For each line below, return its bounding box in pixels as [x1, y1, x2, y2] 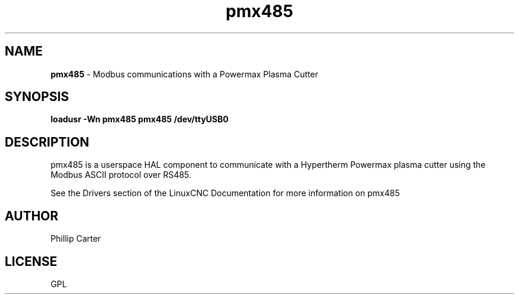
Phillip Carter [50, 233, 101, 244]
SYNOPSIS [5, 89, 69, 105]
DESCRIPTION [5, 134, 89, 149]
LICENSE [5, 253, 57, 269]
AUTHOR [5, 208, 59, 223]
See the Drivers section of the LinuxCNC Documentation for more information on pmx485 [50, 188, 400, 199]
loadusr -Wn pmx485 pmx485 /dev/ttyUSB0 [50, 114, 229, 125]
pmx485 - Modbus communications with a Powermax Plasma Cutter [50, 69, 318, 79]
